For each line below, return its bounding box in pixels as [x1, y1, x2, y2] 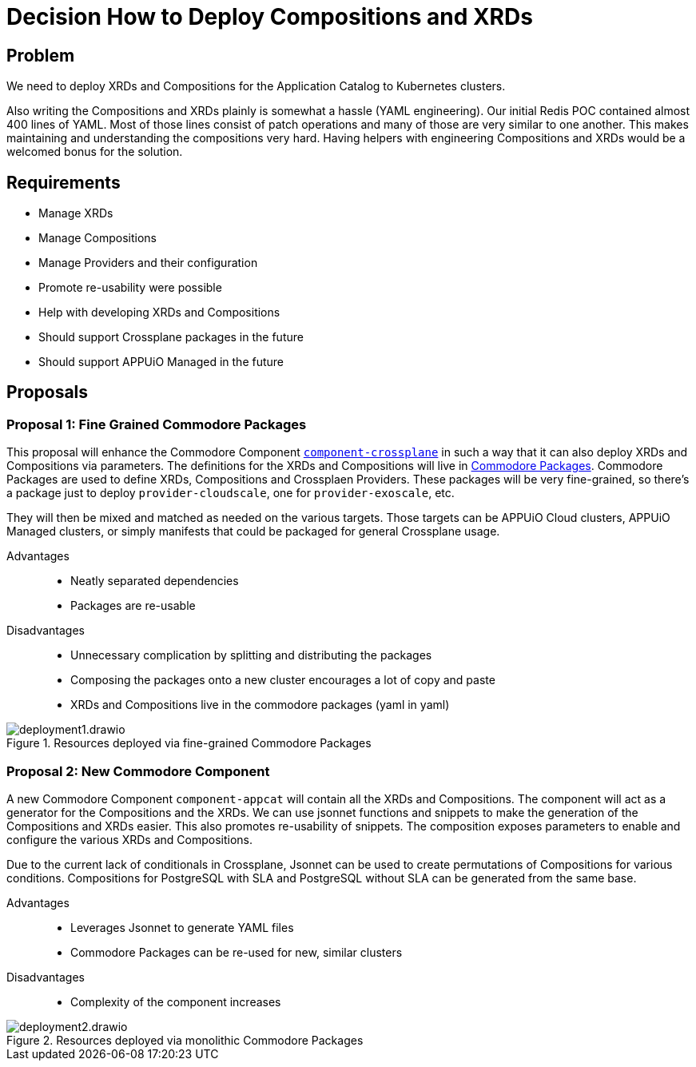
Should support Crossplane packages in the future [38, 330, 304, 344]
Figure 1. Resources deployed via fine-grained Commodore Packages [6, 736, 372, 750]
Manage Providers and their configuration [38, 256, 258, 270]
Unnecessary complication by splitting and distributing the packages [70, 648, 432, 663]
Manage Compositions [38, 231, 157, 245]
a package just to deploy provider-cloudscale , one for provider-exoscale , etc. [6, 486, 455, 500]
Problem [6, 45, 75, 66]
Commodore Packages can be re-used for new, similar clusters [70, 945, 403, 959]
